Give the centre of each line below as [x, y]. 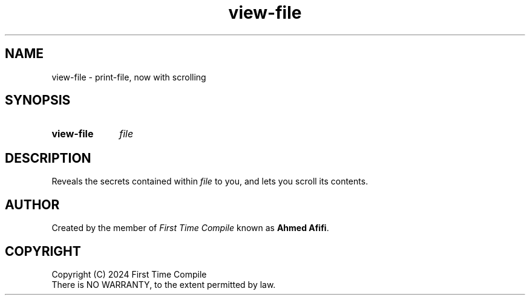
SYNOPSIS [38, 100]
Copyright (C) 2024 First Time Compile [129, 274]
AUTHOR [32, 204]
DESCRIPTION [48, 158]
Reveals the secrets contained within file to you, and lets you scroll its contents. [210, 181]
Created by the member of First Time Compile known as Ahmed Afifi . [190, 228]
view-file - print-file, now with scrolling [129, 77]
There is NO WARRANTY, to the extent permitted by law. [164, 284]
